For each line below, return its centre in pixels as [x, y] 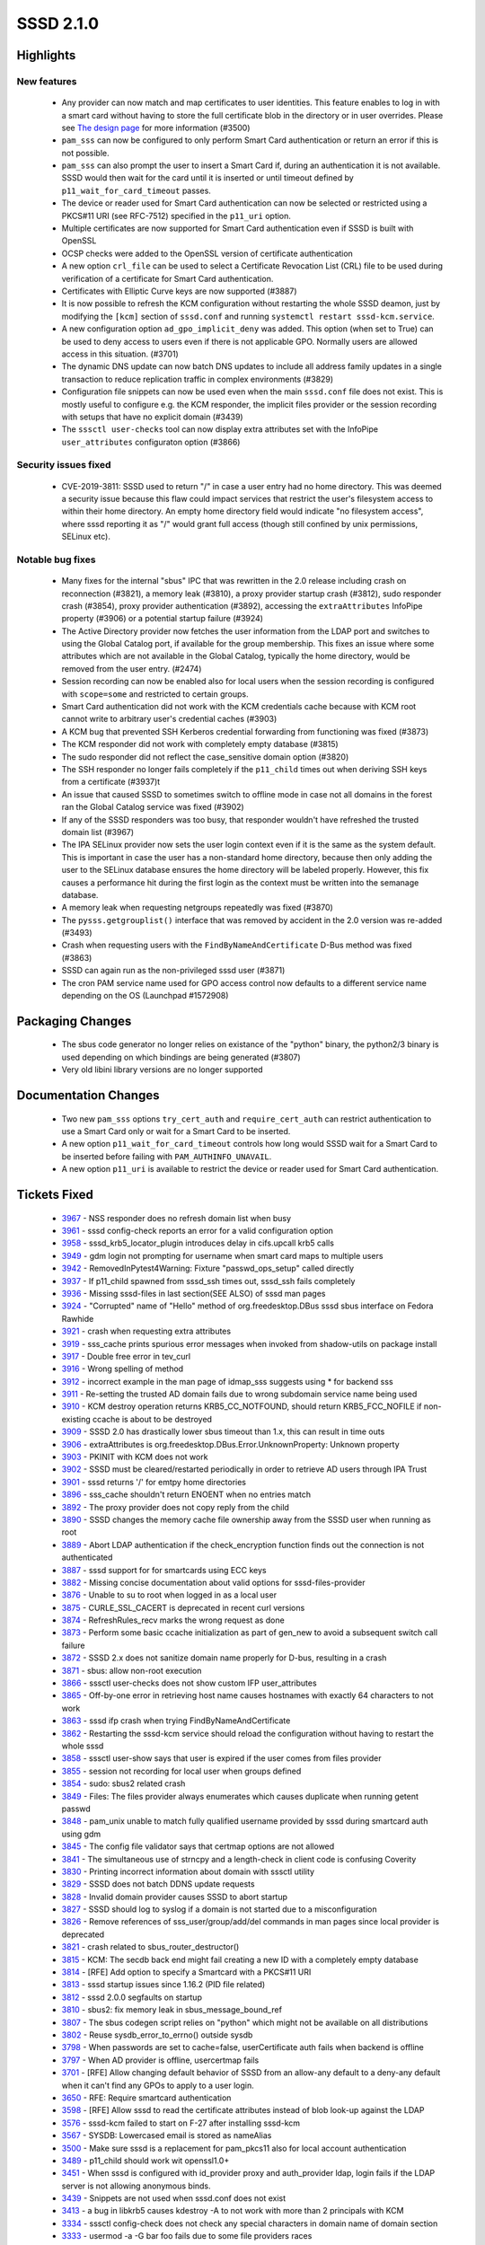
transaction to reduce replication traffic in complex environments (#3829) [198, 379]
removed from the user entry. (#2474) [132, 668]
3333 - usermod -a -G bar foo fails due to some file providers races [187, 2236]
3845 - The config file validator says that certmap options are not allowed [198, 1846]
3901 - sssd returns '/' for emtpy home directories [154, 1482]
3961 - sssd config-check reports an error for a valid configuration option [198, 1230]
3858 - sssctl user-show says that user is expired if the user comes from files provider [221, 1758]
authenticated [87, 1557]
